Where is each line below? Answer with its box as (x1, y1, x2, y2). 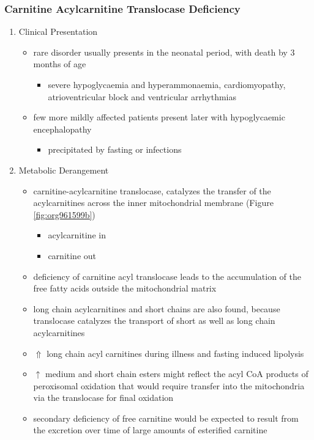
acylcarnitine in (48, 229, 106, 241)
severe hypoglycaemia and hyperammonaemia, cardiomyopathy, (48, 78, 286, 90)
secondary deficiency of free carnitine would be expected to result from (33, 411, 299, 424)
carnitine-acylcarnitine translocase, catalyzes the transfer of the (33, 184, 271, 197)
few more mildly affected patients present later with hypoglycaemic (33, 111, 285, 123)
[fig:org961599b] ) (33, 208, 95, 221)
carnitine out (48, 249, 97, 262)
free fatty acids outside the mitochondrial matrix (33, 282, 217, 295)
